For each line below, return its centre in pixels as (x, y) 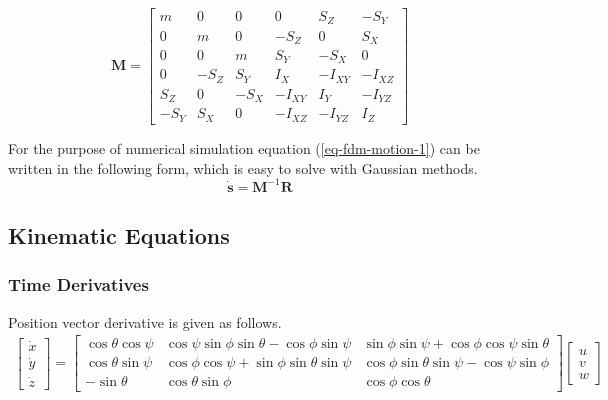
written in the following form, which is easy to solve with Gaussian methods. (243, 167)
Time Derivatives (78, 284)
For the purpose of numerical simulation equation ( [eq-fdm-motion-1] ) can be (244, 147)
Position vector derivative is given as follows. (145, 321)
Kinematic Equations (119, 234)
